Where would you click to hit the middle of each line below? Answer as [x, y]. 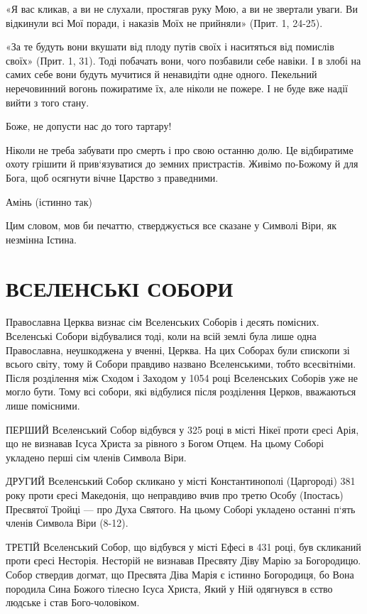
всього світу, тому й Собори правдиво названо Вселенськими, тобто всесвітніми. [181, 364]
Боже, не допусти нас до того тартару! [89, 126]
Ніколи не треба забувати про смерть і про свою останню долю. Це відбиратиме [180, 149]
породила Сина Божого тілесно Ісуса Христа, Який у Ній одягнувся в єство [169, 588]
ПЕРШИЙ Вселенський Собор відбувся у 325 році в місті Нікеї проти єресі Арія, [182, 429]
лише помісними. [43, 405]
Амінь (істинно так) [49, 201]
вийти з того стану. [48, 102]
